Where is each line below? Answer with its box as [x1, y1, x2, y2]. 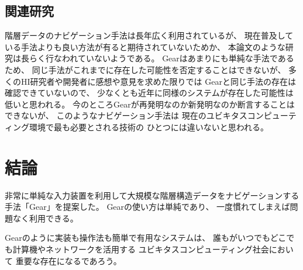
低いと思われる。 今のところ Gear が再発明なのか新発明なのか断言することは [5, 98, 295, 110]
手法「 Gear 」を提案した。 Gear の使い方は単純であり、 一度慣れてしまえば [5, 200, 290, 213]
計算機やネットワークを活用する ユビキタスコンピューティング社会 [12, 243, 269, 255]
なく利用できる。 [12, 212, 78, 224]
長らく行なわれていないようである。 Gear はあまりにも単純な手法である [20, 52, 294, 64]
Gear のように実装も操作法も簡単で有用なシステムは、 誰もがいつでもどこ [5, 231, 287, 244]
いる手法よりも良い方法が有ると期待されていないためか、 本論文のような [5, 40, 285, 53]
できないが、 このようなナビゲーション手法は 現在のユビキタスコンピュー [5, 109, 288, 122]
